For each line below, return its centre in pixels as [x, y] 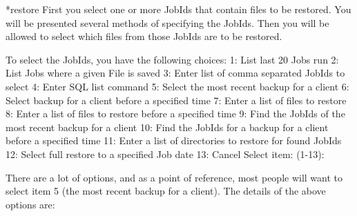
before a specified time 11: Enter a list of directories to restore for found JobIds [174, 140]
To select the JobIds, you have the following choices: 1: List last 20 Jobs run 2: [172, 59]
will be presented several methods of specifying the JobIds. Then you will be [167, 22]
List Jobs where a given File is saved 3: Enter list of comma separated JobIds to [175, 73]
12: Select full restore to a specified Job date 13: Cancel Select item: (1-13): [165, 154]
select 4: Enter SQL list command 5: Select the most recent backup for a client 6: [177, 86]
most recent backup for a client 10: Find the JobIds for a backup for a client [167, 127]
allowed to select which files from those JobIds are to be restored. [144, 36]
